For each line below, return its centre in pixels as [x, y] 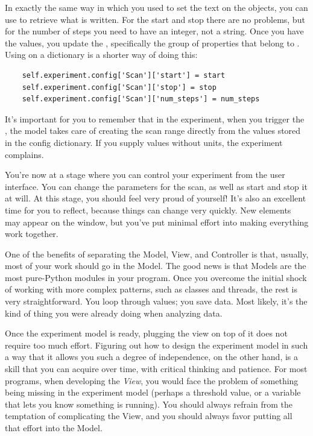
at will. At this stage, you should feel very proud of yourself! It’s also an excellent [156, 198]
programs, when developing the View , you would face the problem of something [152, 380]
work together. [32, 234]
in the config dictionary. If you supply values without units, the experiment [144, 142]
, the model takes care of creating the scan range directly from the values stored [153, 131]
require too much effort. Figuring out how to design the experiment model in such [156, 345]
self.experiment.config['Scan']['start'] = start [124, 75]
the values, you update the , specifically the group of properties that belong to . [152, 43]
